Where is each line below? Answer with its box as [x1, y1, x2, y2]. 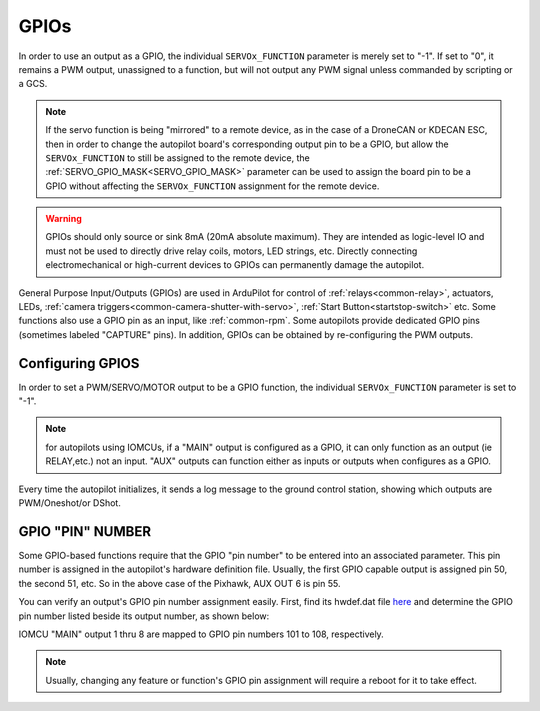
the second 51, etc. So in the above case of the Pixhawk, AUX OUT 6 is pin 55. [18, 577, 341, 589]
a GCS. [18, 78, 48, 90]
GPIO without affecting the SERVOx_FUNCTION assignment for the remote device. [45, 180, 380, 192]
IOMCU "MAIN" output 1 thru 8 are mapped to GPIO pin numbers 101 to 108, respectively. [18, 628, 384, 640]
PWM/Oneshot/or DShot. [18, 497, 122, 509]
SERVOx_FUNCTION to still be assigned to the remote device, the [45, 151, 310, 164]
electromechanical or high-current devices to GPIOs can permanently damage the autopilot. [45, 259, 425, 271]
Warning [45, 213, 82, 225]
